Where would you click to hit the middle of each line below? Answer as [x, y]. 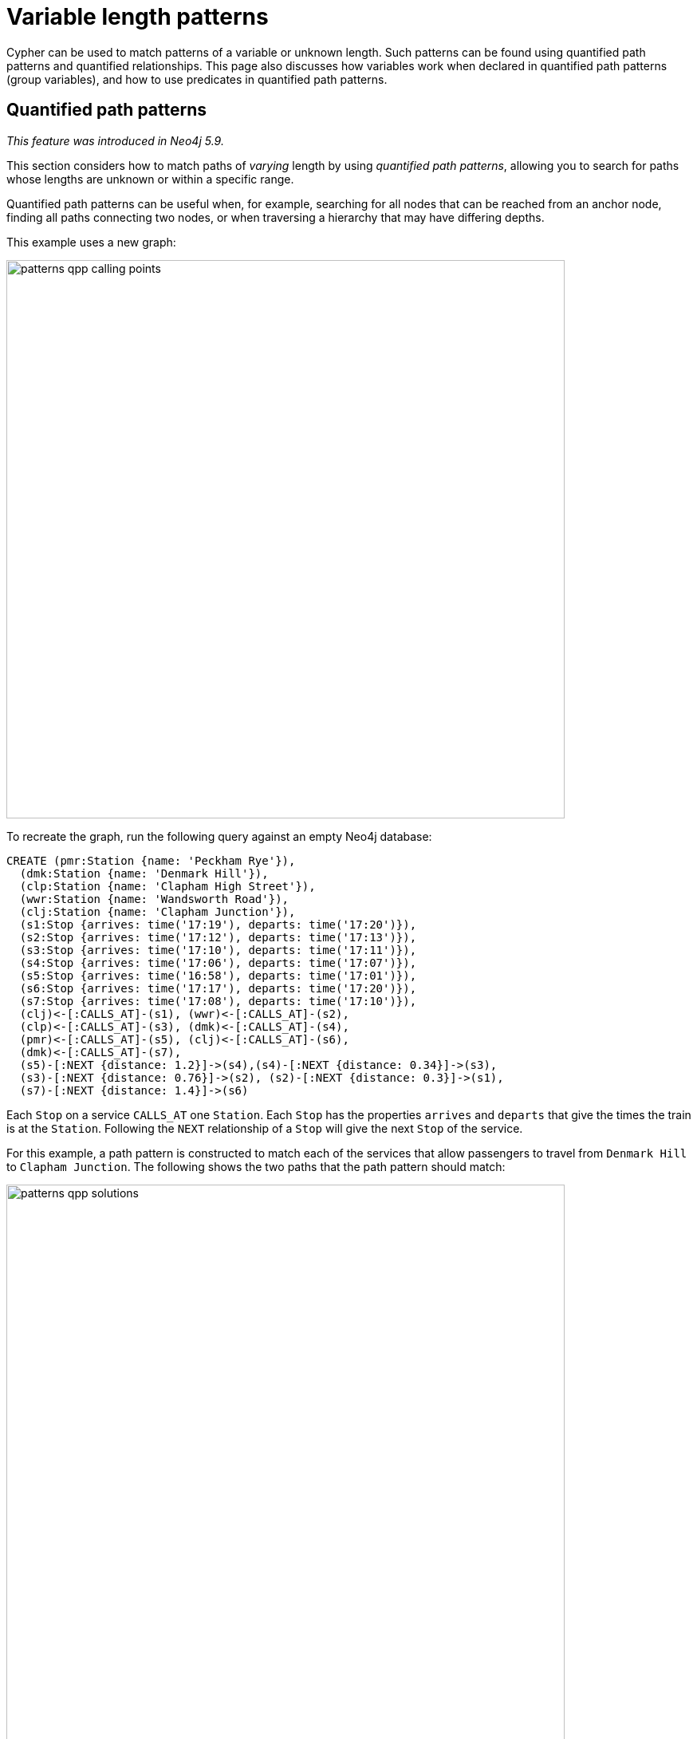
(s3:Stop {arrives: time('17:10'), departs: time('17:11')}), [218, 950]
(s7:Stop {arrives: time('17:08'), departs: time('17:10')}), [218, 1001]
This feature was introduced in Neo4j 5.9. [115, 140]
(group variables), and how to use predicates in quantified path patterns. [197, 79]
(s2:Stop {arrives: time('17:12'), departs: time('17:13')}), [218, 937]
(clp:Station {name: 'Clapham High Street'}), [167, 886]
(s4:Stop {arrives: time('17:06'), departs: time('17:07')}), [218, 962]
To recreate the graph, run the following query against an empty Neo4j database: [219, 836]
